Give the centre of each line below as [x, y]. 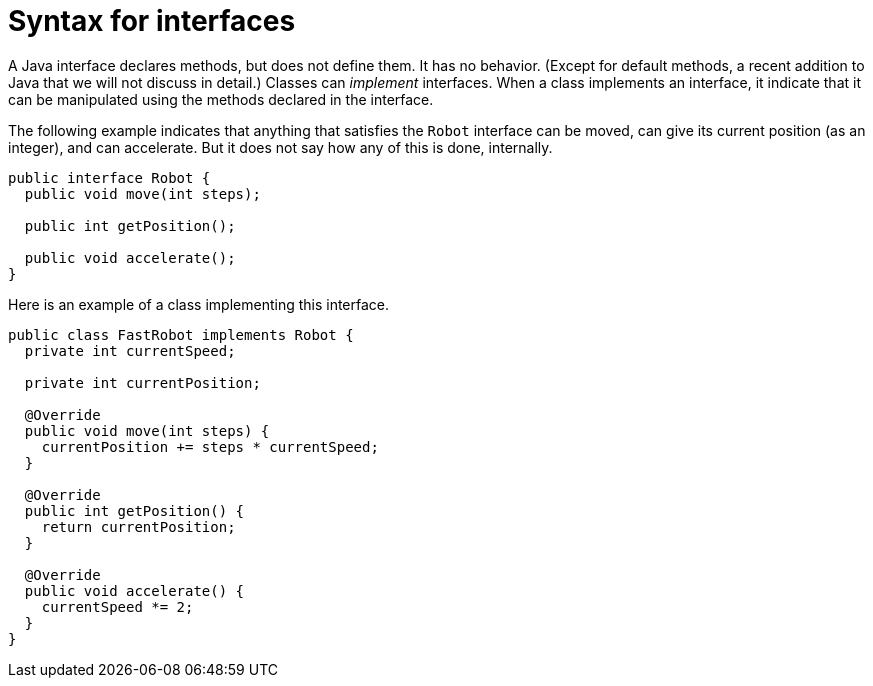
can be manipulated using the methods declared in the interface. [221, 99]
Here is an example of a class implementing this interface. [199, 304]
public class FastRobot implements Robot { [181, 334]
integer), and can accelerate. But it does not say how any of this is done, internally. [280, 147]
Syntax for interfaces [152, 21]
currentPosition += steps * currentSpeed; [210, 446]
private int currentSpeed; [130, 350]
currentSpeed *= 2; [117, 606]
